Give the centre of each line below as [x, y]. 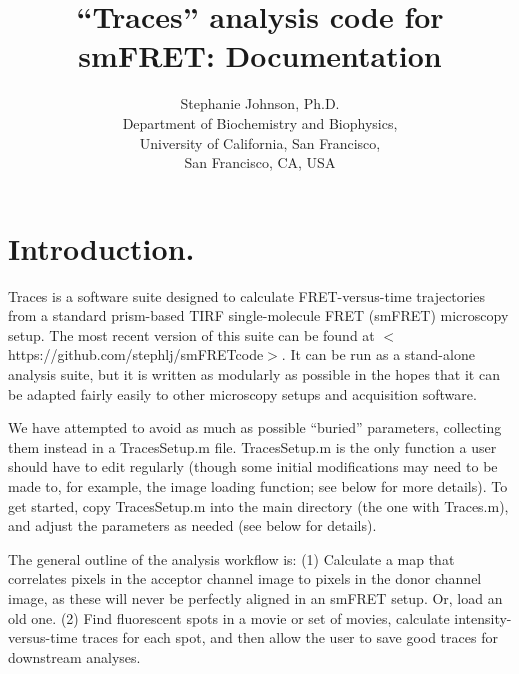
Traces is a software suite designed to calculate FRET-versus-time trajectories [246, 295]
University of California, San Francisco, [260, 142]
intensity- [483, 617]
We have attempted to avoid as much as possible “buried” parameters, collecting [255, 427]
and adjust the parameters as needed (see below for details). [192, 525]
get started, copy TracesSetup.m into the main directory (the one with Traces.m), [258, 505]
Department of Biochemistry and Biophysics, [260, 122]
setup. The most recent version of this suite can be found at [191, 334]
